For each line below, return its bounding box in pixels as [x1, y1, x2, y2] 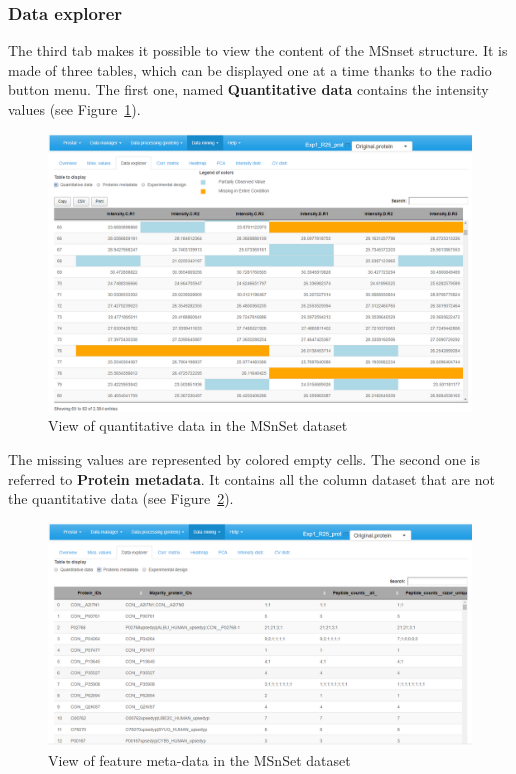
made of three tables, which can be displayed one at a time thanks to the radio [8, 59, 492, 80]
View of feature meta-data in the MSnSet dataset [48, 750, 351, 770]
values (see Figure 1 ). [8, 99, 141, 119]
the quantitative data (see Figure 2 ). [8, 488, 234, 509]
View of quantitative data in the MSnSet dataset [48, 415, 348, 436]
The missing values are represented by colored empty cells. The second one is [8, 449, 480, 470]
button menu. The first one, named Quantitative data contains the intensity [8, 79, 489, 100]
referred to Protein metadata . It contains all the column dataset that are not [8, 468, 495, 489]
